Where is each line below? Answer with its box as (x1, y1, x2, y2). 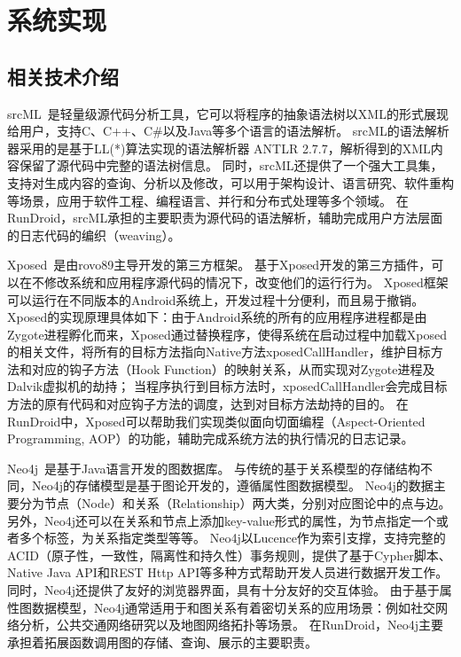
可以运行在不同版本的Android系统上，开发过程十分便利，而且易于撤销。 (7, 290, 425, 309)
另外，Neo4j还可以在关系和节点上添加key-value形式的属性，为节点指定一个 (7, 511, 436, 529)
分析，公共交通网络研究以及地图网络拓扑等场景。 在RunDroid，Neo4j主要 (19, 615, 443, 634)
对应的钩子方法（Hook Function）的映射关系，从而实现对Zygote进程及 (31, 359, 435, 378)
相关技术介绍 (7, 62, 119, 90)
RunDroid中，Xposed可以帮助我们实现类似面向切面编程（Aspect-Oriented (7, 411, 426, 430)
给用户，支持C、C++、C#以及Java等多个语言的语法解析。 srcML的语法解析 (7, 121, 449, 140)
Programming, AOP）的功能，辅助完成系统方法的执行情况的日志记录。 (7, 429, 414, 448)
